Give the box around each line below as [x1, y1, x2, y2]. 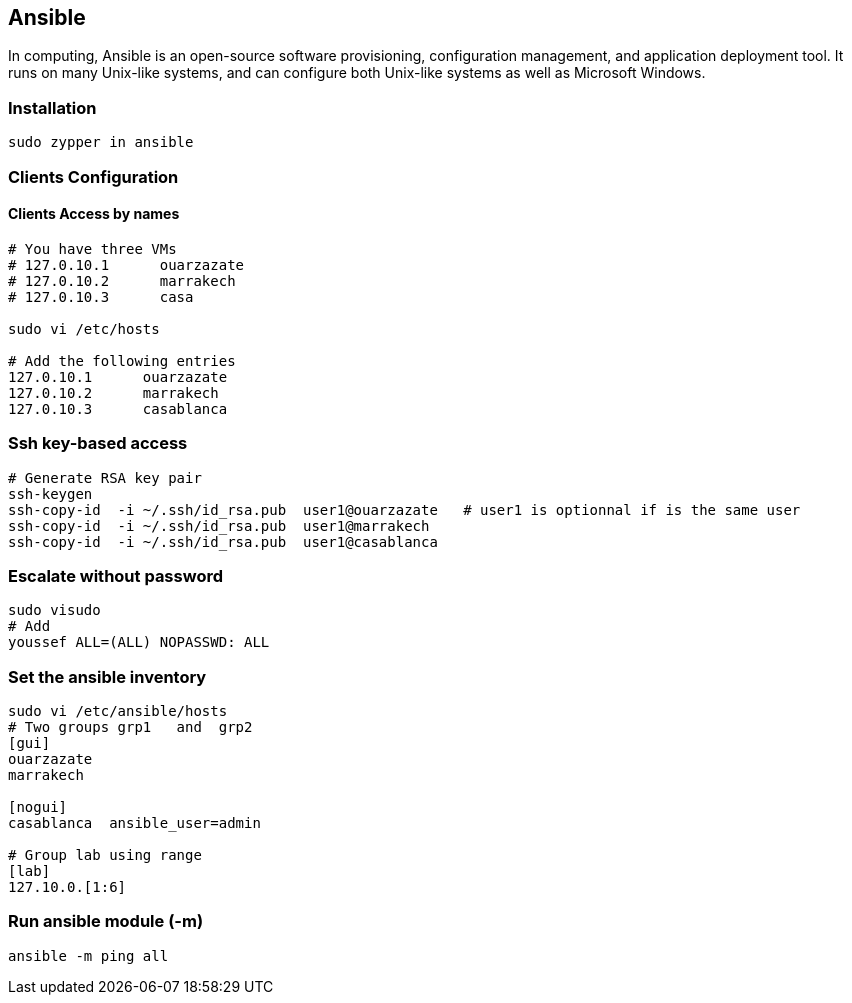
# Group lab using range [8, 847, 202, 864]
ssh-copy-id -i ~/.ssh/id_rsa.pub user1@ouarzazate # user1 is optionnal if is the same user [8, 501, 801, 518]
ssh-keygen [8, 485, 93, 502]
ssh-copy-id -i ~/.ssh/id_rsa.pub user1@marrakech [8, 517, 430, 534]
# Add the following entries [8, 352, 236, 369]
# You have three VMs [8, 240, 177, 257]
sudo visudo [8, 602, 101, 619]
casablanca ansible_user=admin [8, 815, 261, 832]
